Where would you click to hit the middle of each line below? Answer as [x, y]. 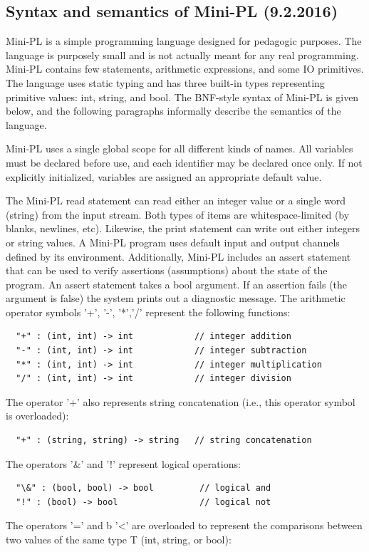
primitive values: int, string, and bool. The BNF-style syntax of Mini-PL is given [182, 97]
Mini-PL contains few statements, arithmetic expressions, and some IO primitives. [185, 69]
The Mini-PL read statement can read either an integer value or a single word [176, 201]
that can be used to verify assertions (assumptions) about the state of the [167, 270]
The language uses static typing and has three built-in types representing [165, 82]
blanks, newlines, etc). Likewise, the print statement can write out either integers [183, 228]
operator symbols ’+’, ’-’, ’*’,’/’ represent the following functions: [148, 312]
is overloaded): [37, 416]
